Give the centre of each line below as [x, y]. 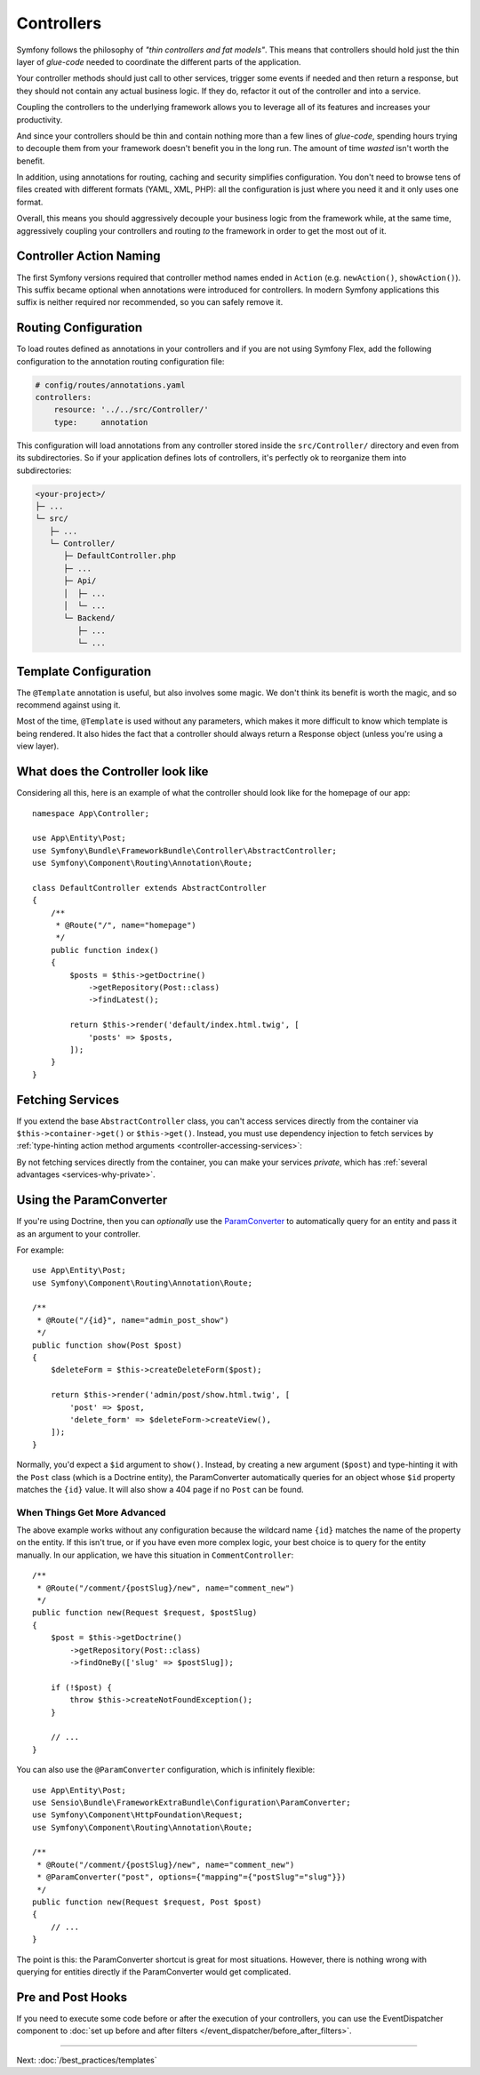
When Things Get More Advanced [91, 1512]
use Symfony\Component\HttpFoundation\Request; [138, 1815]
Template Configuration [84, 671]
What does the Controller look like [112, 772]
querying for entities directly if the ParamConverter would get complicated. [154, 1971]
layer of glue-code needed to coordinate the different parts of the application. [159, 61]
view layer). [38, 746]
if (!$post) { [81, 1687]
